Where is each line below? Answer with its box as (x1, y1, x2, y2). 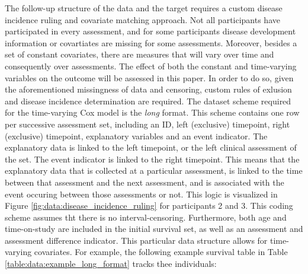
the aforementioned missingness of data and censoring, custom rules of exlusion (5, 83, 292, 95)
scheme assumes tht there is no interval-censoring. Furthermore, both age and (5, 211, 287, 223)
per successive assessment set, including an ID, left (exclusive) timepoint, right (5, 117, 290, 130)
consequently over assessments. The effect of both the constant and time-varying (5, 59, 297, 72)
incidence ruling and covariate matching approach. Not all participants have (5, 13, 280, 26)
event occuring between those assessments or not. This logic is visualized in (5, 187, 278, 200)
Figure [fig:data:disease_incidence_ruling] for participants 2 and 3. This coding (5, 199, 293, 212)
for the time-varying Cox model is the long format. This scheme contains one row (5, 106, 300, 119)
